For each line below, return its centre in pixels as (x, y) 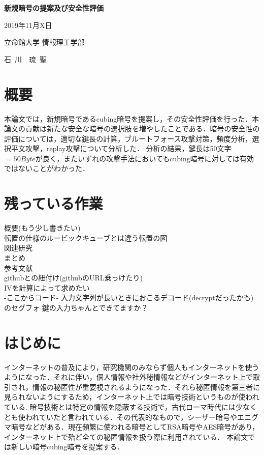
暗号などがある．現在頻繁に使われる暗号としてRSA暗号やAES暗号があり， (135, 427)
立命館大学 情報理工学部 (44, 42)
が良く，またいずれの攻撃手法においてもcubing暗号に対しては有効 (144, 158)
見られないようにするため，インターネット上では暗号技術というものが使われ (132, 397)
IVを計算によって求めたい (47, 287)
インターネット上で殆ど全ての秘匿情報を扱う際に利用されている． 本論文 (126, 436)
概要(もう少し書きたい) (42, 228)
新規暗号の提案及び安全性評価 (54, 8)
